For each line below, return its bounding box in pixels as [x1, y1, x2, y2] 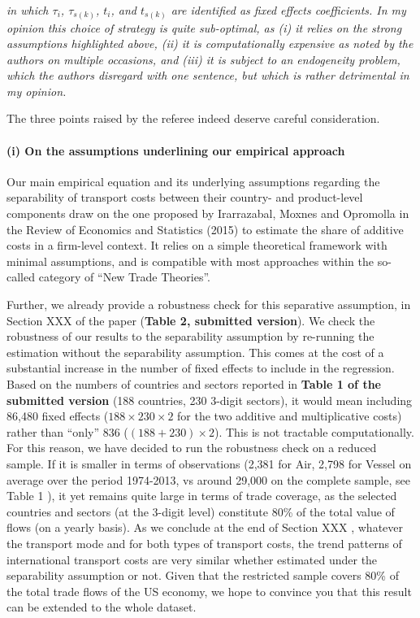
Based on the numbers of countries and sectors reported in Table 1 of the [6, 376, 381, 392]
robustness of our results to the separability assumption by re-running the [6, 328, 375, 345]
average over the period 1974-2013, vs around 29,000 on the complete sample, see [6, 471, 410, 488]
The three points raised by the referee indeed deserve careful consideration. [6, 110, 380, 127]
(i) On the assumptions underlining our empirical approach [6, 141, 345, 159]
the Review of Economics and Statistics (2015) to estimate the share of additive [6, 220, 404, 237]
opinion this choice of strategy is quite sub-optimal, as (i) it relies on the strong [6, 19, 402, 36]
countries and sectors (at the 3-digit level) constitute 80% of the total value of [6, 503, 395, 520]
